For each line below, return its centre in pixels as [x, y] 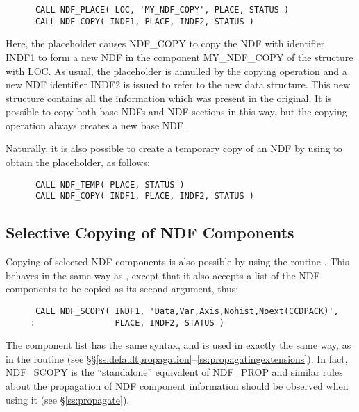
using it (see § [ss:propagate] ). [68, 399]
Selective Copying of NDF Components [150, 232]
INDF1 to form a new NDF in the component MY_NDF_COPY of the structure [179, 57]
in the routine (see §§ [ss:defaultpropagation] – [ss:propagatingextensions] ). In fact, [177, 358]
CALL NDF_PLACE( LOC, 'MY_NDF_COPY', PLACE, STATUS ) [162, 10]
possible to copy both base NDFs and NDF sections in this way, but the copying [176, 112]
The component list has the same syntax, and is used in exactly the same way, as [178, 345]
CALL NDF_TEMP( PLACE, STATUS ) [110, 184]
